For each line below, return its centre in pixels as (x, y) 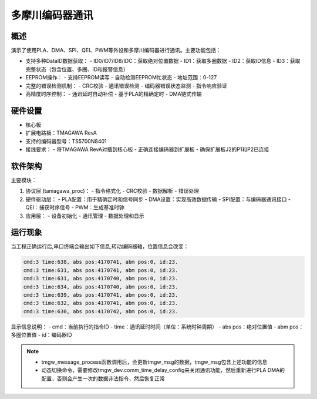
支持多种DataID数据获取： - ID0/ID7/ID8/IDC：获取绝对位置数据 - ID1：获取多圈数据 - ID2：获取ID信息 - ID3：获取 (163, 61)
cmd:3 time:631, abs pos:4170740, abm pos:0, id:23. (101, 279)
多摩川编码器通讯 (52, 15)
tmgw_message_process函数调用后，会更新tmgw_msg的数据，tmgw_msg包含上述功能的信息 (154, 362)
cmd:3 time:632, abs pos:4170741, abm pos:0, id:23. (101, 303)
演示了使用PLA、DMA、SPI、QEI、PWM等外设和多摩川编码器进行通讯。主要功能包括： (116, 51)
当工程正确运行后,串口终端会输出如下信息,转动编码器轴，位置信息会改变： (100, 246)
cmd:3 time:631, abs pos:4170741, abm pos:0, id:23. (101, 270)
